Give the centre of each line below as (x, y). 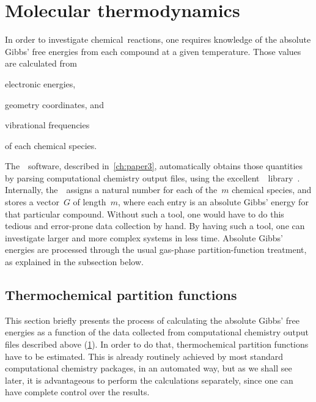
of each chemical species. (51, 145)
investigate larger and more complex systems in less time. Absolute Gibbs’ (144, 237)
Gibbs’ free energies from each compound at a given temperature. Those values (153, 51)
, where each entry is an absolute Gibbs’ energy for (213, 202)
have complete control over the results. (77, 392)
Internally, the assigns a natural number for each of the (111, 190)
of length (90, 202)
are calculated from (41, 63)
